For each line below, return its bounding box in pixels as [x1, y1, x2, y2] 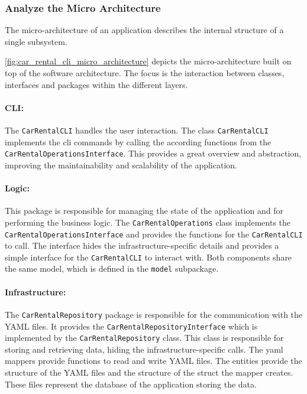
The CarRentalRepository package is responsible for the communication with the [5, 308, 303, 320]
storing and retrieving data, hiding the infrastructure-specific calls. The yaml [5, 343, 283, 355]
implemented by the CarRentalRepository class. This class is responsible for [5, 331, 284, 344]
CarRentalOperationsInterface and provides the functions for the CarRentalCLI [5, 227, 303, 240]
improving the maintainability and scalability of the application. [5, 158, 237, 171]
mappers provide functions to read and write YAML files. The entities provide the [5, 354, 302, 367]
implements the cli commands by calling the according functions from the [5, 135, 272, 148]
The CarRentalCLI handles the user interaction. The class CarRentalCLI [5, 123, 269, 136]
